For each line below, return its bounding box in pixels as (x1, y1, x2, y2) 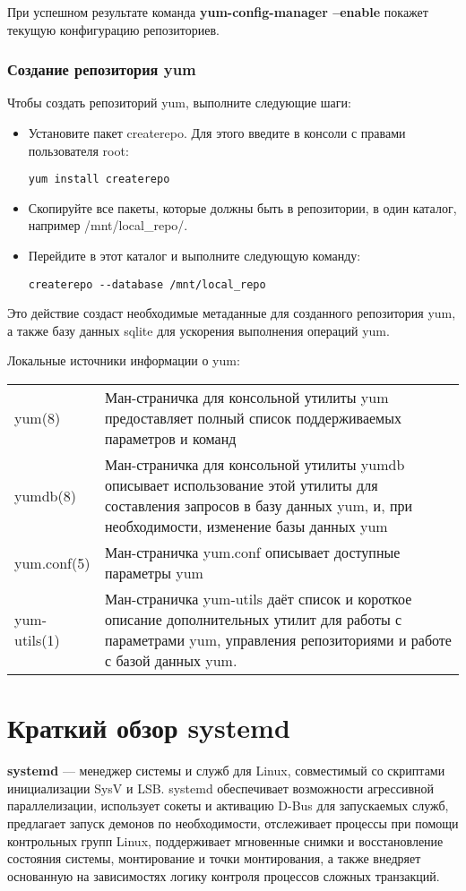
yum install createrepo (28, 173, 170, 186)
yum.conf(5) (14, 552, 91, 573)
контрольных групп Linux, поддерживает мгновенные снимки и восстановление (7, 831, 444, 850)
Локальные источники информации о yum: (7, 351, 240, 370)
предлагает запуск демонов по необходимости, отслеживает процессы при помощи (7, 813, 459, 832)
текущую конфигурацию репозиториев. (7, 20, 220, 39)
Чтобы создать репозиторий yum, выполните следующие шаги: (7, 93, 351, 112)
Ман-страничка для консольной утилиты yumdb (104, 454, 405, 475)
